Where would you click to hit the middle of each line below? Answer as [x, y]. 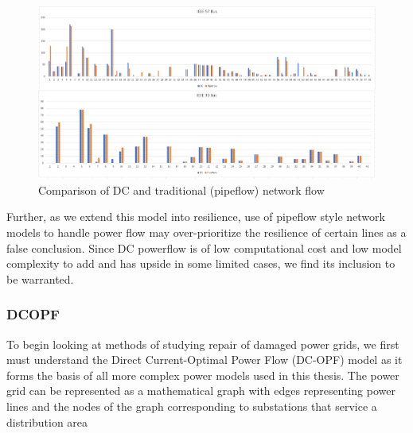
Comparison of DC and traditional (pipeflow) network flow [181, 189]
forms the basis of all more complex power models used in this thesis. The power [203, 375]
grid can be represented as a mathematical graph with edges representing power [201, 390]
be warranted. [40, 278]
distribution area [47, 421]
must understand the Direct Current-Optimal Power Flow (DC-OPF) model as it [205, 360]
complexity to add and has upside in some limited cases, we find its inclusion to [201, 263]
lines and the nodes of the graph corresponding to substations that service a [192, 406]
